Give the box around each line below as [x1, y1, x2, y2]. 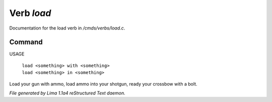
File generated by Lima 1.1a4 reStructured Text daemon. [9, 90, 125, 96]
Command [9, 38, 43, 46]
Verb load [9, 7, 51, 18]
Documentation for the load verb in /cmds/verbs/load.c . [9, 25, 125, 31]
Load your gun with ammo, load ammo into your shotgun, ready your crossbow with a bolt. [9, 80, 197, 87]
